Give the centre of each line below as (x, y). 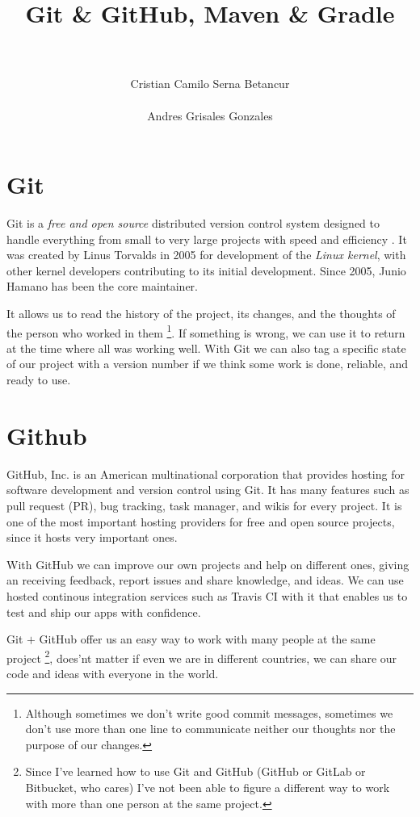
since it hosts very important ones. (92, 537)
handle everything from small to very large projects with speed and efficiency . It (207, 239)
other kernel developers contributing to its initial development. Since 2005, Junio (206, 270)
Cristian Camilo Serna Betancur (210, 84)
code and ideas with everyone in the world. (113, 673)
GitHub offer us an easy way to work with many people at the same (207, 639)
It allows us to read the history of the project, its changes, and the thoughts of (201, 313)
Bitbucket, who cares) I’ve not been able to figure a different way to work (208, 787)
